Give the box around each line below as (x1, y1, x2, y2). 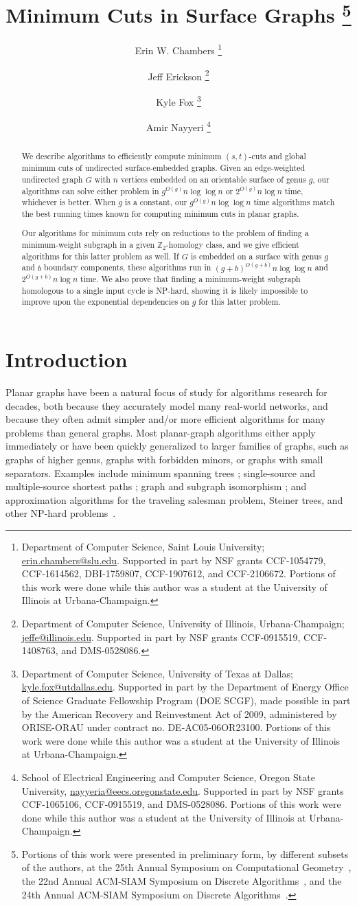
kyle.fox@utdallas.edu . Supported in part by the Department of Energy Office (21, 679, 349, 694)
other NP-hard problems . (5, 506, 116, 520)
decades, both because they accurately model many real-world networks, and (5, 398, 328, 413)
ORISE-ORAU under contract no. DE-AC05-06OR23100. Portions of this (21, 720, 331, 734)
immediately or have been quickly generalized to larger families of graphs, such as (5, 439, 349, 453)
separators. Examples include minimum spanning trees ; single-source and (5, 465, 316, 480)
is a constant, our (124, 196, 187, 208)
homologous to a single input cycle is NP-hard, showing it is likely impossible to (21, 284, 308, 296)
